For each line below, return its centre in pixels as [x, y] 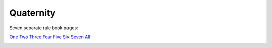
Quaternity [32, 13]
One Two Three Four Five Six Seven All [50, 37]
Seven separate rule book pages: [44, 28]
